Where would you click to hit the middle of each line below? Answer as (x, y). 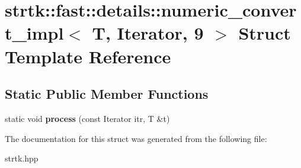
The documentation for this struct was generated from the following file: (136, 138)
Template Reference (88, 56)
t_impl (34, 33)
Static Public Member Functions (107, 94)
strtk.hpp (22, 158)
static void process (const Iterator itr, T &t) (87, 118)
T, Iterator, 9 (148, 33)
